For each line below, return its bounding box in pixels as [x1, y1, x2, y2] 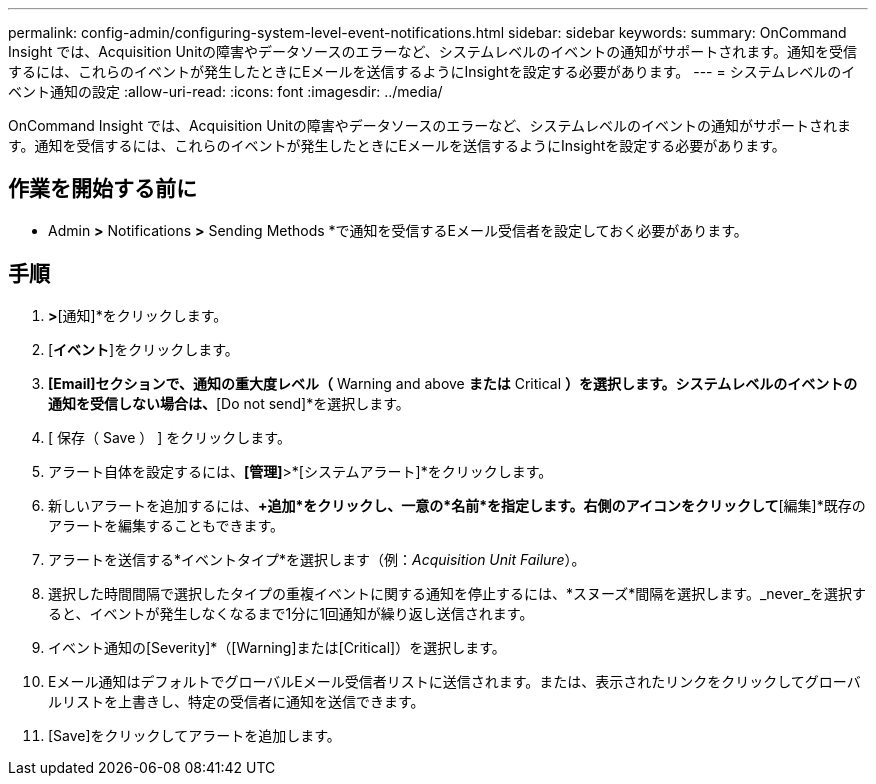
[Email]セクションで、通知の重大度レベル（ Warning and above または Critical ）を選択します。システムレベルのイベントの [48, 374, 858, 392]
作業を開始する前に [8, 176, 197, 202]
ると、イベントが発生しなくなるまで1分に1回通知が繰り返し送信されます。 [48, 604, 534, 622]
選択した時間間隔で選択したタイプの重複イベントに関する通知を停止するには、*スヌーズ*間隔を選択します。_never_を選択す [48, 584, 866, 602]
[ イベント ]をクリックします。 [48, 340, 239, 358]
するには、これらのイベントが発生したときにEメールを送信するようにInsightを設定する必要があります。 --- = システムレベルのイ [8, 63, 856, 80]
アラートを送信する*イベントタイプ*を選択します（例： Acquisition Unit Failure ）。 [48, 550, 586, 568]
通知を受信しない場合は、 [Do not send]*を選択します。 [48, 394, 410, 412]
